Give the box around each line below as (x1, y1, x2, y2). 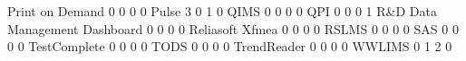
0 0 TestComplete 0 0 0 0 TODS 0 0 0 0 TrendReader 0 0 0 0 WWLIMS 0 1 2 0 (7, 37, 452, 56)
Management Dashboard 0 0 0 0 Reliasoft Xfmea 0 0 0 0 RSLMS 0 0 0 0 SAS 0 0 (7, 19, 459, 38)
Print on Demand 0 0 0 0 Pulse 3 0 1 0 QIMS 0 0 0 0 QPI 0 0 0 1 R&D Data (7, 2, 437, 20)
